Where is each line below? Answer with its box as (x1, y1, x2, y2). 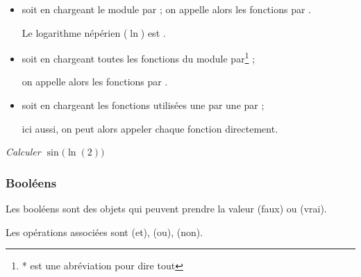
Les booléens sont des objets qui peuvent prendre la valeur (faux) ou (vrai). (6, 201, 327, 216)
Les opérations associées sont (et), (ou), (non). (6, 224, 203, 239)
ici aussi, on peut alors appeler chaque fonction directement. (22, 121, 278, 135)
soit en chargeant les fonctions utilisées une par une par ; (22, 98, 265, 112)
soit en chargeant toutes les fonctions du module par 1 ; (22, 49, 255, 65)
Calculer (6, 144, 41, 159)
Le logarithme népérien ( (22, 25, 128, 40)
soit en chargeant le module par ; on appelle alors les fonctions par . (22, 2, 311, 16)
